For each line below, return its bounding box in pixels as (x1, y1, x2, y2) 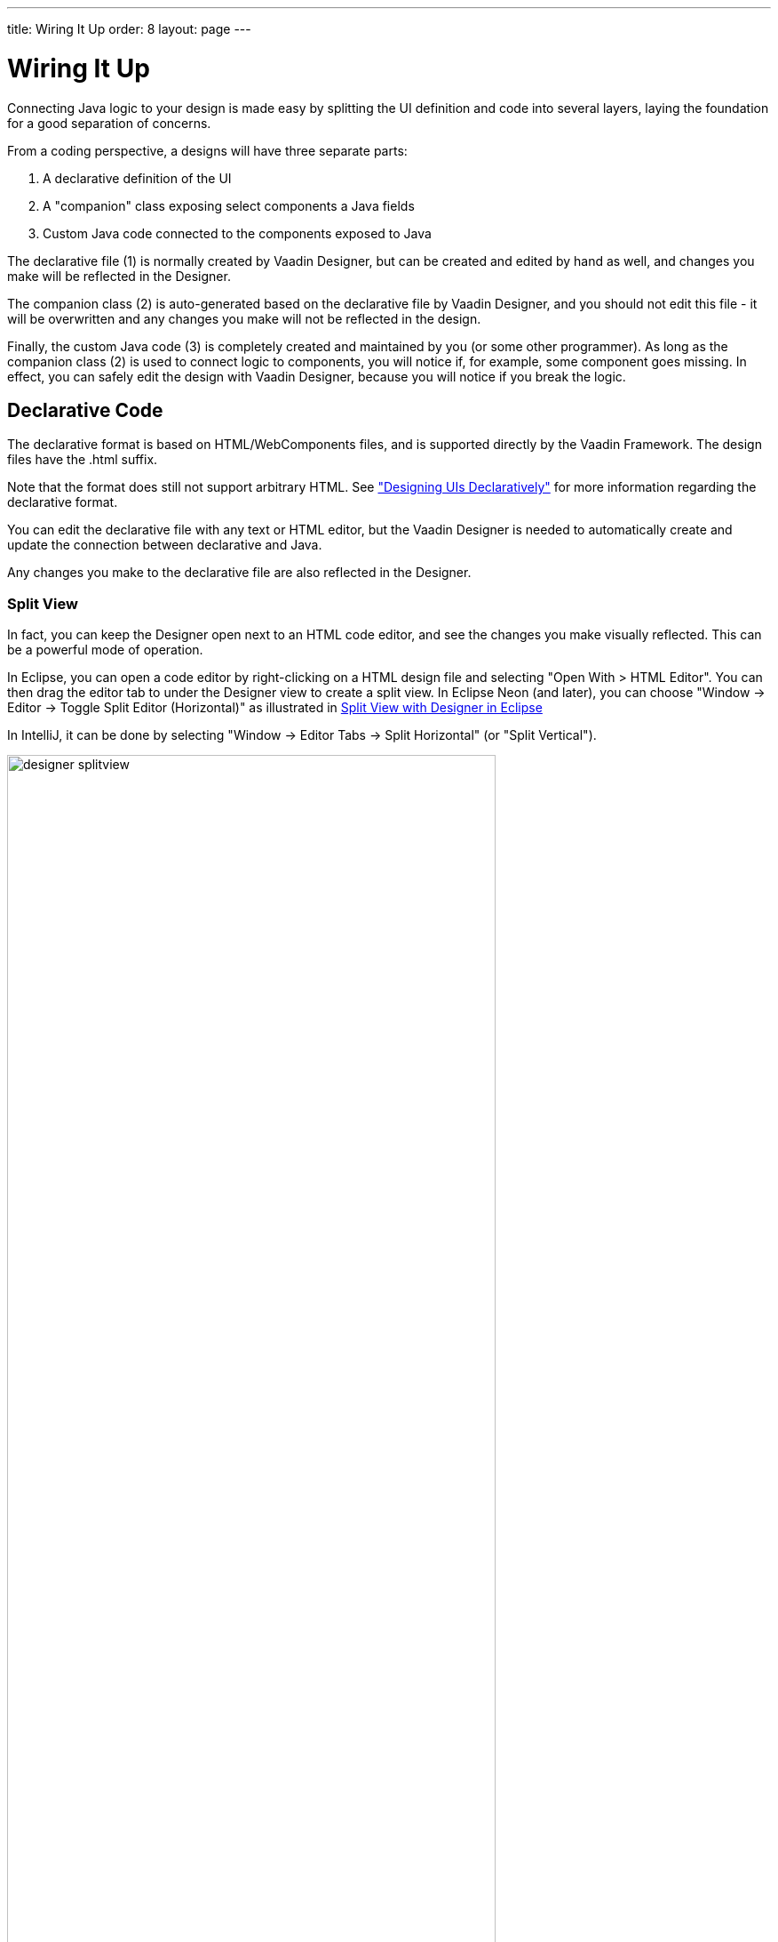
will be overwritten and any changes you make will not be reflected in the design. (7, 310, 481, 326)
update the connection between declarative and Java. (7, 537, 322, 553)
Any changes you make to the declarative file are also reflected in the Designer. (7, 565, 472, 581)
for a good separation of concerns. (7, 115, 211, 131)
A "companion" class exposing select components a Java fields (43, 197, 415, 213)
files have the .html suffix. (7, 452, 158, 468)
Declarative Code (7, 398, 163, 421)
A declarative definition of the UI (43, 170, 232, 186)
